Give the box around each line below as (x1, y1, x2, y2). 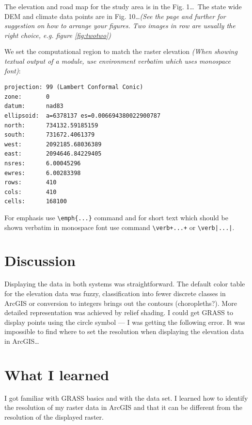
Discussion (4, 250, 76, 270)
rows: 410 (4, 179, 57, 186)
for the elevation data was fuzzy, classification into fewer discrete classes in (4, 288, 226, 298)
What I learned (4, 364, 110, 384)
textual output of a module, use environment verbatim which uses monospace (4, 55, 231, 66)
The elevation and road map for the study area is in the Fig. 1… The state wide (4, 1, 242, 11)
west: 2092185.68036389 (4, 141, 102, 148)
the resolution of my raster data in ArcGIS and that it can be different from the (4, 402, 242, 412)
